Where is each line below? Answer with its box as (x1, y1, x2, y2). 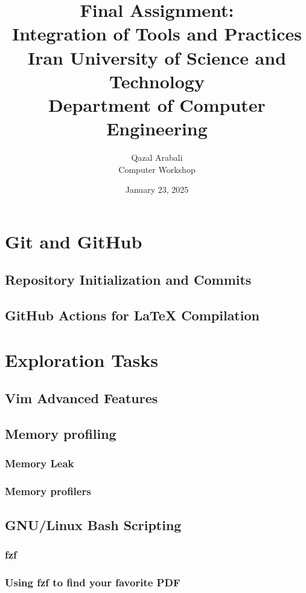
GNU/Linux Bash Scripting (5, 515, 182, 534)
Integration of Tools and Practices (11, 21, 302, 46)
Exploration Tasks (5, 347, 158, 372)
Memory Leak (5, 456, 74, 471)
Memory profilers (5, 484, 91, 499)
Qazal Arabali (131, 151, 183, 164)
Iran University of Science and (27, 45, 287, 70)
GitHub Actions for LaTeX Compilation (5, 306, 260, 325)
